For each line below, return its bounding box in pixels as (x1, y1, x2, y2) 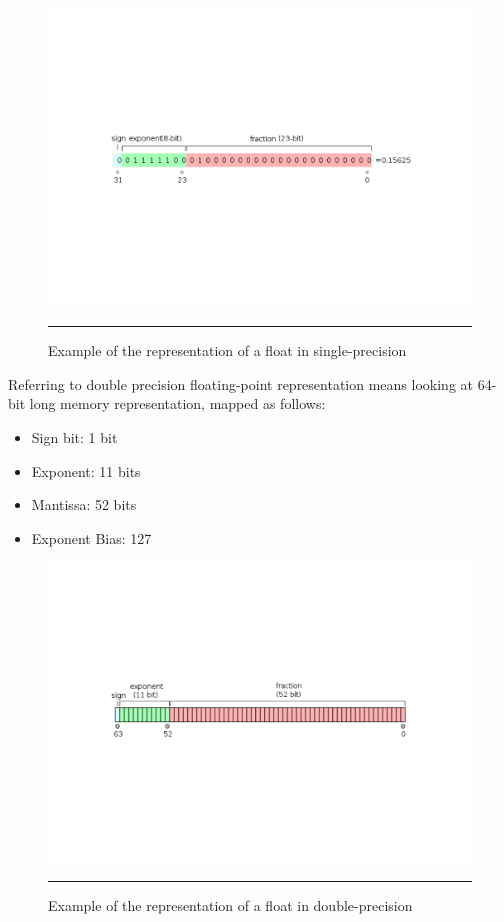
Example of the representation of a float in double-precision (48, 894, 413, 915)
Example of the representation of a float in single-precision (48, 340, 407, 361)
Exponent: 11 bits (31, 460, 141, 481)
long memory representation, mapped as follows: (29, 393, 326, 414)
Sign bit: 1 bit (31, 427, 118, 448)
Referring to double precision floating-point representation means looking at (8, 373, 473, 394)
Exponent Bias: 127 (31, 527, 152, 548)
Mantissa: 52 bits (31, 494, 137, 515)
